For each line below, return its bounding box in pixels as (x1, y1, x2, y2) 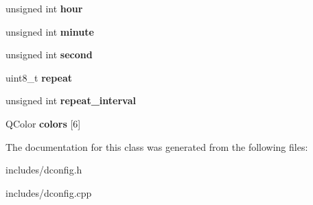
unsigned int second (5, 47, 93, 62)
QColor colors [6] (5, 116, 81, 130)
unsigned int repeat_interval (5, 93, 136, 108)
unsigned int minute (5, 24, 94, 38)
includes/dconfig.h (5, 162, 82, 177)
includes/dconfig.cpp (5, 185, 92, 200)
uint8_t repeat (5, 70, 72, 84)
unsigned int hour (5, 1, 83, 15)
